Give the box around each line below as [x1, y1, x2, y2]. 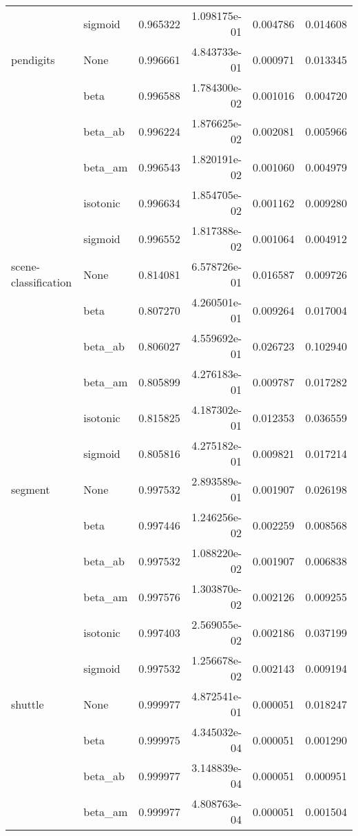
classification [11, 274, 72, 290]
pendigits [11, 51, 55, 67]
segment [11, 481, 50, 497]
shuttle [11, 696, 44, 712]
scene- [11, 258, 40, 274]
